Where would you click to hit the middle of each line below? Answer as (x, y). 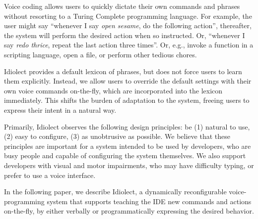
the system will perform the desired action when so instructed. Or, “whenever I (125, 35)
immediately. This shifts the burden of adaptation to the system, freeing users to (127, 100)
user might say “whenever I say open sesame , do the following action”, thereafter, (128, 25)
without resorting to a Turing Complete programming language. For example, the (128, 16)
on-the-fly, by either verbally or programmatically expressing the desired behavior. (129, 211)
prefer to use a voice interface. (50, 175)
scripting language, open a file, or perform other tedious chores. (100, 54)
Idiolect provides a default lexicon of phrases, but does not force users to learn (123, 71)
